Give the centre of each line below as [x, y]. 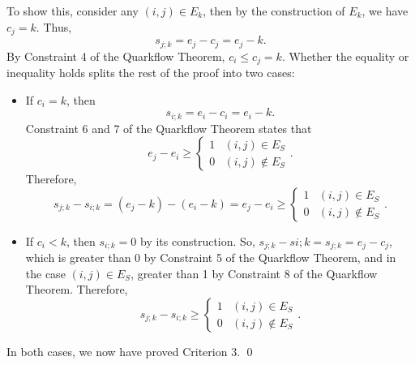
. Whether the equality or [345, 56]
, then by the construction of [274, 11]
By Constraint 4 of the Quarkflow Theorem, [116, 56]
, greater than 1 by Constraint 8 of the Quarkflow [254, 273]
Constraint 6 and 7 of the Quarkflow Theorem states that [169, 128]
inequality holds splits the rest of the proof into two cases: [151, 72]
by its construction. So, [198, 240]
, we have [385, 11]
